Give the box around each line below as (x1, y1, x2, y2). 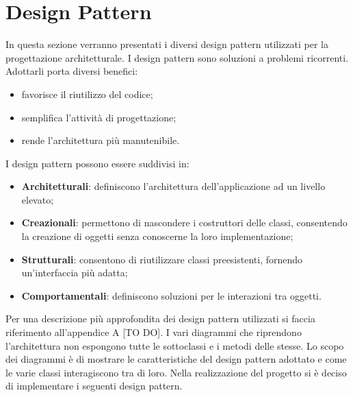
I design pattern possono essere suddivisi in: (5, 156, 189, 170)
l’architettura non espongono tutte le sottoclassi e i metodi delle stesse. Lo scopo (5, 338, 344, 352)
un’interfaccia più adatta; (21, 265, 128, 280)
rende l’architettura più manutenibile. (21, 133, 180, 147)
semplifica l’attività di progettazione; (21, 110, 176, 124)
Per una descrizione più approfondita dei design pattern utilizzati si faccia (5, 311, 315, 326)
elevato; (21, 192, 54, 206)
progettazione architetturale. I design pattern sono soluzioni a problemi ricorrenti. (5, 50, 349, 64)
